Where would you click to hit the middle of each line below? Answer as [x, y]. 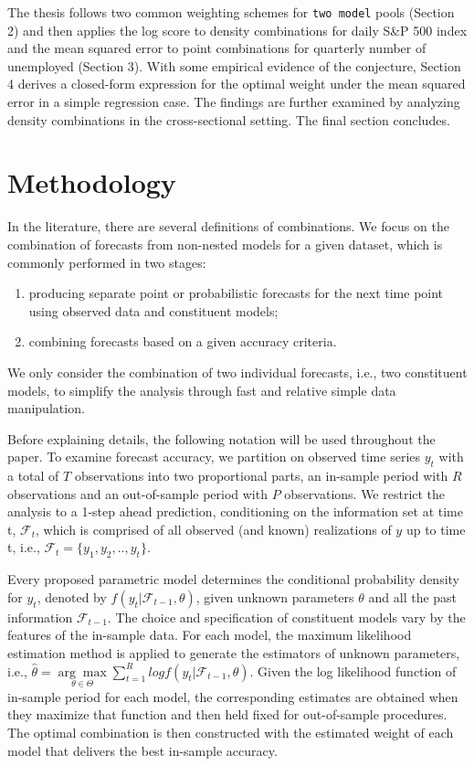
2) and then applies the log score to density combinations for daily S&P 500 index [237, 30]
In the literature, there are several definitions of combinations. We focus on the [228, 226]
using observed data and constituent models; [153, 310]
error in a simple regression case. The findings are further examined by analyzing [234, 102]
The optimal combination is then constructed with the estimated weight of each [231, 733]
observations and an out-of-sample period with [137, 493]
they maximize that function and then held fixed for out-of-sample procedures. [227, 714]
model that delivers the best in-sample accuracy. [142, 750]
